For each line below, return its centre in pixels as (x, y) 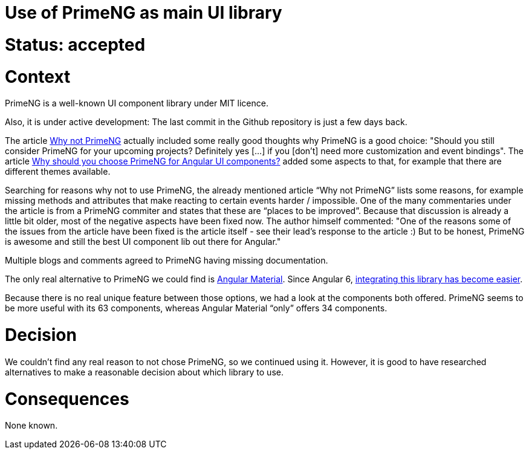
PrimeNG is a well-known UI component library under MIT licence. (137, 103)
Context (38, 76)
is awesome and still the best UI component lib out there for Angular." (143, 242)
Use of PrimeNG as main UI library (144, 13)
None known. (31, 426)
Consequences (67, 399)
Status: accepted (75, 44)
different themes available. (58, 172)
